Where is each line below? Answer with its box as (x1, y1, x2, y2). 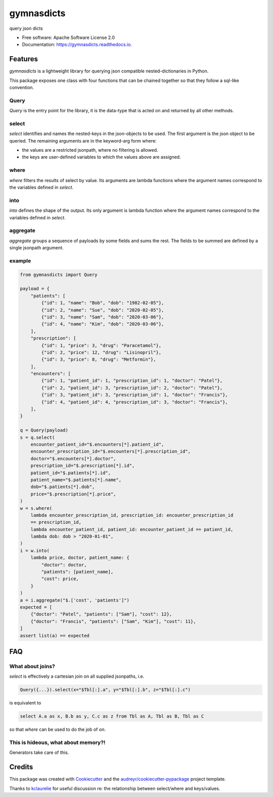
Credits (9, 763, 33, 771)
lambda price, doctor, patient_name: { (30, 555, 130, 561)
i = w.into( (20, 548, 50, 553)
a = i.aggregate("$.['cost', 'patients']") (20, 597, 130, 603)
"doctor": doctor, (41, 562, 87, 567)
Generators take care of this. (9, 749, 69, 756)
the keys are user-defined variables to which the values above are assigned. (22, 154, 181, 160)
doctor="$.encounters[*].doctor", (30, 456, 116, 461)
